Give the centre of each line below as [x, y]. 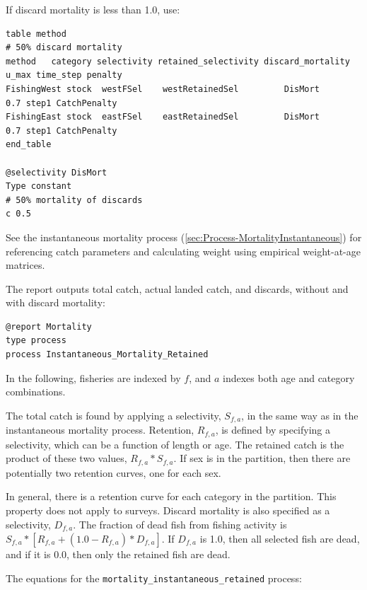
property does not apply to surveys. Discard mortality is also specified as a [168, 510]
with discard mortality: [56, 302]
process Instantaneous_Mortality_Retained [107, 355]
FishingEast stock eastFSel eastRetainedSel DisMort [163, 117]
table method [36, 34]
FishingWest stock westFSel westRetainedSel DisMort [163, 89]
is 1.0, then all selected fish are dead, [280, 539]
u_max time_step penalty [64, 75]
